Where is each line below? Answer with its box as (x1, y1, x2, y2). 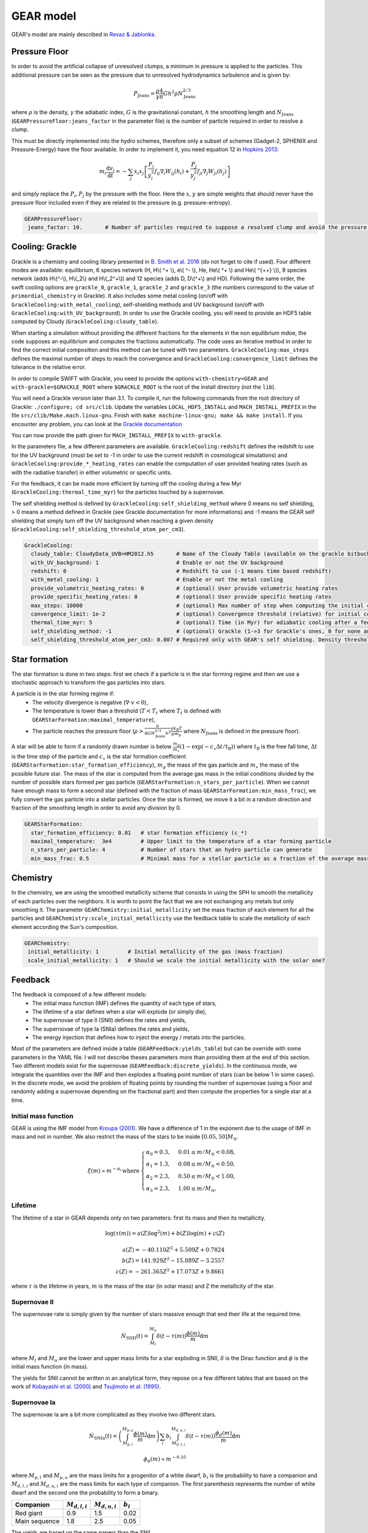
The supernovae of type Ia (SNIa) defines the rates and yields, (32, 1025, 190, 1033)
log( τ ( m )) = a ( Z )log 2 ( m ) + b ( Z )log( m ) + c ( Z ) (105, 1228, 225, 1237)
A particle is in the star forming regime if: (11, 690, 115, 697)
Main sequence (15, 1517, 60, 1526)
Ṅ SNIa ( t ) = (89, 1432, 118, 1441)
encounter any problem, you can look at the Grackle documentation (11, 420, 182, 427)
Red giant (15, 1509, 43, 1518)
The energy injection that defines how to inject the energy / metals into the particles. (32, 1034, 245, 1041)
